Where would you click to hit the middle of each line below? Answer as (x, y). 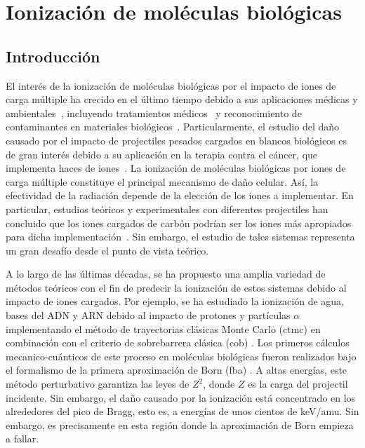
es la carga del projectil (298, 384)
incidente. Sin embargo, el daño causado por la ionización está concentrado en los (181, 397)
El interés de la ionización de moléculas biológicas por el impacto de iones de (171, 85)
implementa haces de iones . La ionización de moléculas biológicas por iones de (176, 168)
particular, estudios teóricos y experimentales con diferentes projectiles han (167, 209)
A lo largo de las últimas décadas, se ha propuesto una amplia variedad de (166, 274)
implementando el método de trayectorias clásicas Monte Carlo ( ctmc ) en (163, 328)
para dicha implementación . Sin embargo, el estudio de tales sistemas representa (180, 237)
